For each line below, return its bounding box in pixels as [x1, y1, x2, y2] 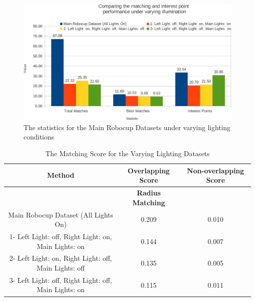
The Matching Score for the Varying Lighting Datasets [45, 148, 210, 159]
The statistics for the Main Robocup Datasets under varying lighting [24, 122, 230, 132]
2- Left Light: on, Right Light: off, [9, 253, 112, 263]
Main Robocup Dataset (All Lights [8, 209, 113, 219]
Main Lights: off [36, 262, 85, 273]
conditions [24, 132, 54, 142]
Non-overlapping [187, 165, 244, 175]
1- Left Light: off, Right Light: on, [9, 231, 112, 241]
